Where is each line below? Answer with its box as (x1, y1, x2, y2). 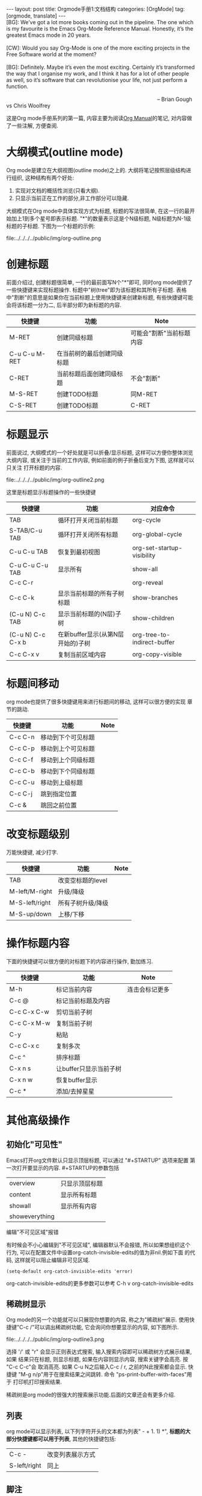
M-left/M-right (9, 887, 52, 895)
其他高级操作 (6, 1113, 70, 1127)
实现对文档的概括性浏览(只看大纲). (14, 187, 100, 194)
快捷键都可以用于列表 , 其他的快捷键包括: (16, 1436, 117, 1443)
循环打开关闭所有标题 (58, 530, 118, 539)
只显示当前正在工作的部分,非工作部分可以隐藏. (14, 194, 129, 202)
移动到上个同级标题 (40, 756, 95, 764)
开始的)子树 (58, 639, 91, 647)
